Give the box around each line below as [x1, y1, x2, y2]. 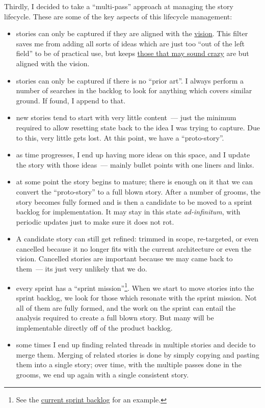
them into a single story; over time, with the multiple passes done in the [16, 359, 242, 370]
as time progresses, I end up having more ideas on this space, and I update [16, 149, 250, 160]
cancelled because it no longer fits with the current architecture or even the [16, 243, 251, 254]
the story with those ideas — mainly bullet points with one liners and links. [16, 159, 254, 170]
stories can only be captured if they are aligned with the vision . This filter [16, 28, 248, 39]
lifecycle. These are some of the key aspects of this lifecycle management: [4, 11, 232, 21]
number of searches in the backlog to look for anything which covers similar [16, 85, 252, 96]
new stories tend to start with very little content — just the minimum [16, 112, 236, 123]
